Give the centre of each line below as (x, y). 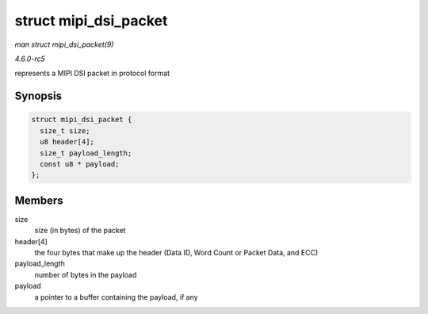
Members (39, 200)
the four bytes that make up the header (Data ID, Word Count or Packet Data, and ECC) (176, 252)
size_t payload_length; (86, 153)
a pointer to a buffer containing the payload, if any (116, 297)
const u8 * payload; (80, 164)
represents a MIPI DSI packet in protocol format (92, 73)
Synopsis (38, 96)
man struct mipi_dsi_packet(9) (64, 44)
